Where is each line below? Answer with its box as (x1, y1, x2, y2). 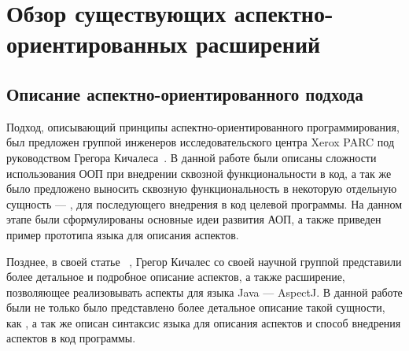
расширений (195, 28, 321, 60)
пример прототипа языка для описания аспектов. (6, 226, 239, 242)
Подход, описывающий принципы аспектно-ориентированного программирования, (6, 118, 400, 135)
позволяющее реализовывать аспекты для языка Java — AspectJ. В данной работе (6, 283, 403, 300)
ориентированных (6, 28, 188, 60)
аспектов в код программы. (6, 330, 136, 346)
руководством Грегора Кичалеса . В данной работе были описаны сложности (6, 149, 377, 165)
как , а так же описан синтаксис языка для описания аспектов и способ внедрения (6, 314, 401, 331)
